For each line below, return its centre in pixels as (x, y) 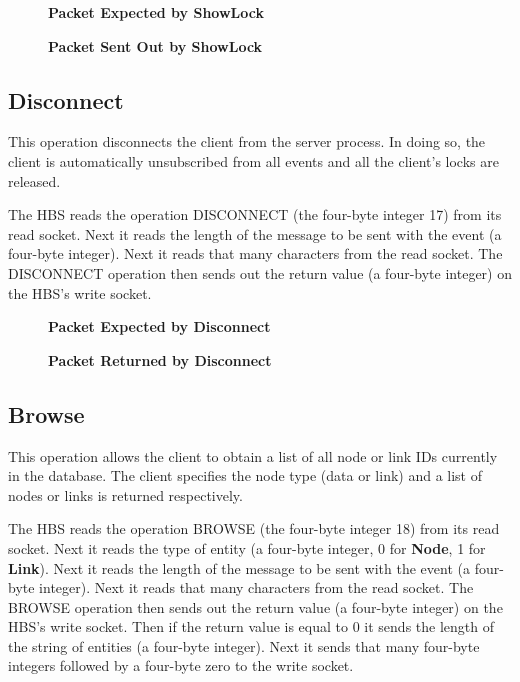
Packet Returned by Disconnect (160, 359)
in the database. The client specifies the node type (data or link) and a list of (245, 475)
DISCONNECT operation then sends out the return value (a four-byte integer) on (260, 272)
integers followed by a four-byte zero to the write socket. (181, 665)
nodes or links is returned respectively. (125, 494)
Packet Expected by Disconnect (159, 326)
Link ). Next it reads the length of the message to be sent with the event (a (239, 567)
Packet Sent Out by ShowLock (155, 45)
